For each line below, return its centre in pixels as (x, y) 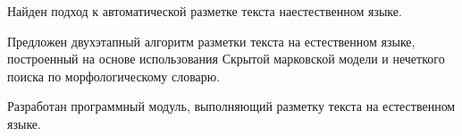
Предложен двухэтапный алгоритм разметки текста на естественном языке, (211, 41)
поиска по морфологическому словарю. (114, 76)
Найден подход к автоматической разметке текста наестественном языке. (205, 11)
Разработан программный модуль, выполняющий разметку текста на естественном (231, 106)
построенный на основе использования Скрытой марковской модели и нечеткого (226, 59)
